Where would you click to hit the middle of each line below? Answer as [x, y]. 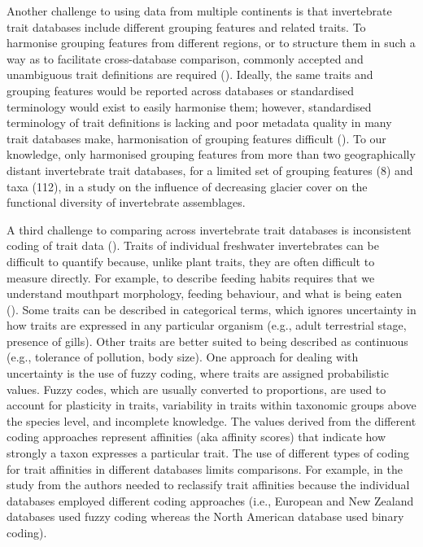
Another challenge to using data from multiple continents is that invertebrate [199, 11]
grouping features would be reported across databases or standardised [181, 90]
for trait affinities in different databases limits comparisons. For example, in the [205, 468]
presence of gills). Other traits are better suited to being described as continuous [207, 341]
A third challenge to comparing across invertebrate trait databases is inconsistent [209, 229]
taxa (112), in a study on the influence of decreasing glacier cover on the [187, 186]
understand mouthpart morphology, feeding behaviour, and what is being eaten [205, 293]
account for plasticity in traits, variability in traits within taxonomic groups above [211, 405]
